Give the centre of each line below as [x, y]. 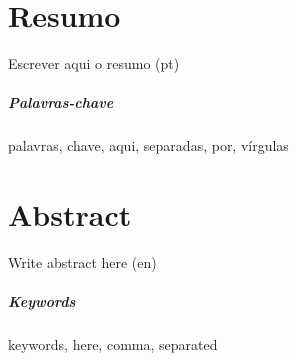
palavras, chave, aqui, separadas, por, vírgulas [148, 145]
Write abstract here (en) [82, 262]
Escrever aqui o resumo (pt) [94, 63]
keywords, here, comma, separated [113, 344]
